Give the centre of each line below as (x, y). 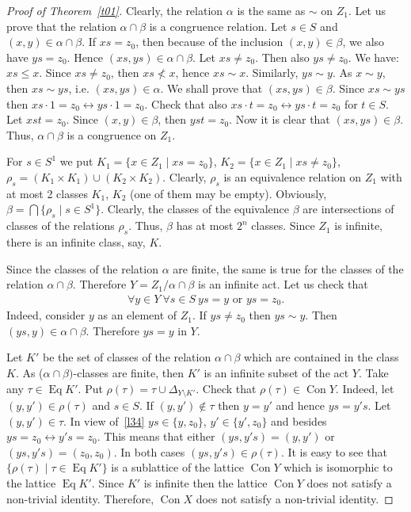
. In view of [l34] (104, 420)
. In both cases (149, 451)
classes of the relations (61, 225)
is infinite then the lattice (205, 482)
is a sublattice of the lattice (178, 467)
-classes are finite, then (128, 372)
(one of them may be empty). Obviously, (228, 193)
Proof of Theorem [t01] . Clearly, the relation (115, 10)
